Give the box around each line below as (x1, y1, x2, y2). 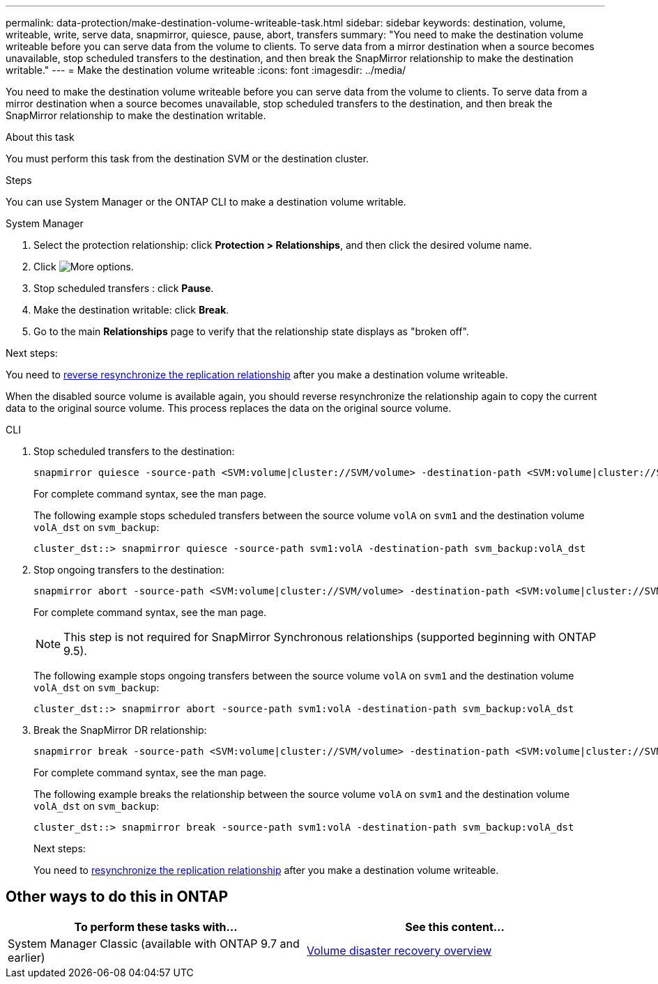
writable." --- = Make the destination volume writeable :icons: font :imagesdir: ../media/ (6, 64, 406, 76)
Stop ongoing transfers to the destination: (33, 564, 224, 576)
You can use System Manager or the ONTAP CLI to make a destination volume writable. (6, 196, 406, 208)
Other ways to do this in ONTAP (6, 888, 229, 906)
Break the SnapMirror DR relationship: (33, 724, 207, 736)
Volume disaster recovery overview (307, 943, 492, 958)
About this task (6, 131, 75, 143)
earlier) (8, 950, 45, 964)
